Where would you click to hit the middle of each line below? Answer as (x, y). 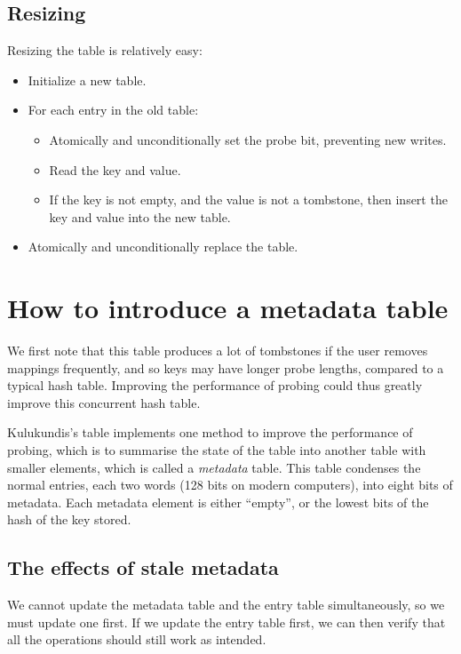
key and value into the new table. (140, 216)
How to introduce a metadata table (228, 308)
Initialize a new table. (87, 80)
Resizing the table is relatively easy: (105, 50)
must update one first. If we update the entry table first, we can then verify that (227, 622)
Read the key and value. (115, 169)
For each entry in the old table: (113, 110)
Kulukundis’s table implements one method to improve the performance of (210, 432)
